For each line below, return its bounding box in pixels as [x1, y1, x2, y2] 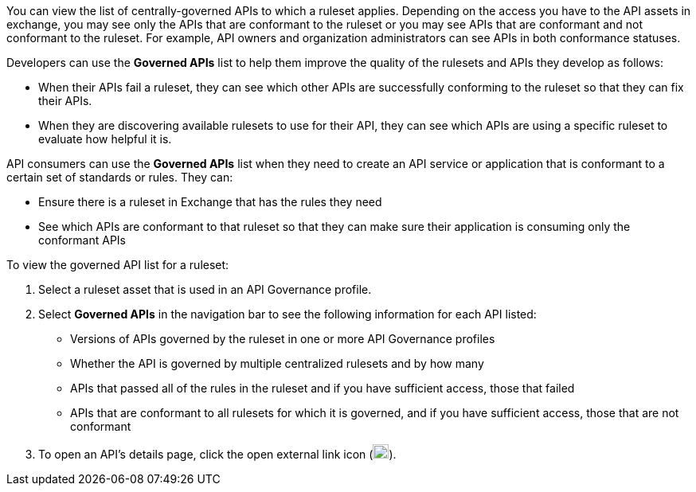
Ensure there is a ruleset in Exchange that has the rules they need [38, 195, 382, 209]
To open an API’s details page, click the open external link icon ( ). [38, 447, 397, 461]
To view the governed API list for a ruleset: [6, 258, 229, 271]
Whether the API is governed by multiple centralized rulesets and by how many [70, 357, 484, 370]
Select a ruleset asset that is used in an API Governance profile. [38, 283, 372, 296]
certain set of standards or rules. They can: [6, 170, 233, 184]
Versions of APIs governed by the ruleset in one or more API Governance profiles [70, 332, 495, 346]
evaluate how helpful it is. [38, 132, 172, 146]
